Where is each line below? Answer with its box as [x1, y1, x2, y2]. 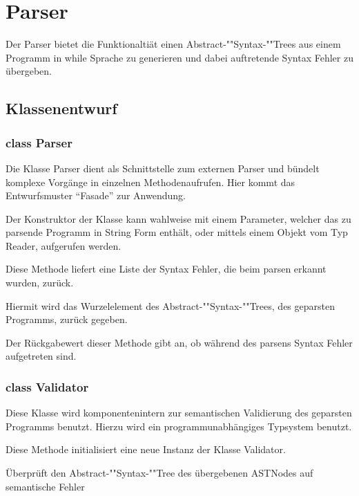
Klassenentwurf [6, 98, 117, 119]
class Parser [6, 134, 72, 151]
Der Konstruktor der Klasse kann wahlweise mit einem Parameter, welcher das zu [6, 211, 351, 226]
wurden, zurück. [6, 275, 74, 290]
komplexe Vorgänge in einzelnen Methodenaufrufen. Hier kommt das [6, 174, 295, 189]
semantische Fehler [6, 479, 85, 493]
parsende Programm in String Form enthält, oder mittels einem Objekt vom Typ [6, 225, 348, 239]
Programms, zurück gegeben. [6, 312, 128, 327]
